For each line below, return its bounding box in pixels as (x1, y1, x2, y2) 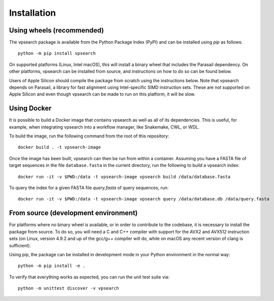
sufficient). (9, 242, 31, 248)
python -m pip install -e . (18, 263, 86, 268)
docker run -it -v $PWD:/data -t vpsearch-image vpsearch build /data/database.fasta (18, 174, 231, 179)
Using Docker (9, 104, 52, 113)
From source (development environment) (9, 209, 138, 217)
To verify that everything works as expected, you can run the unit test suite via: (9, 274, 170, 280)
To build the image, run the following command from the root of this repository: (9, 133, 170, 139)
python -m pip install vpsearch (18, 51, 96, 56)
